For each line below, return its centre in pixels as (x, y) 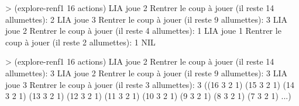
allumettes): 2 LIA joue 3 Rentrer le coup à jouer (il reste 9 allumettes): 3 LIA (146, 19)
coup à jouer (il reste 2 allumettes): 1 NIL (80, 42)
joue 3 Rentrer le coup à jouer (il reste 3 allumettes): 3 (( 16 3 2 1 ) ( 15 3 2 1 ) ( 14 (150, 84)
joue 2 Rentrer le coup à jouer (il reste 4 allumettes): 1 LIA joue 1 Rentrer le (143, 31)
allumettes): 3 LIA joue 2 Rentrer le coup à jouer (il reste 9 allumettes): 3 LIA (146, 73)
